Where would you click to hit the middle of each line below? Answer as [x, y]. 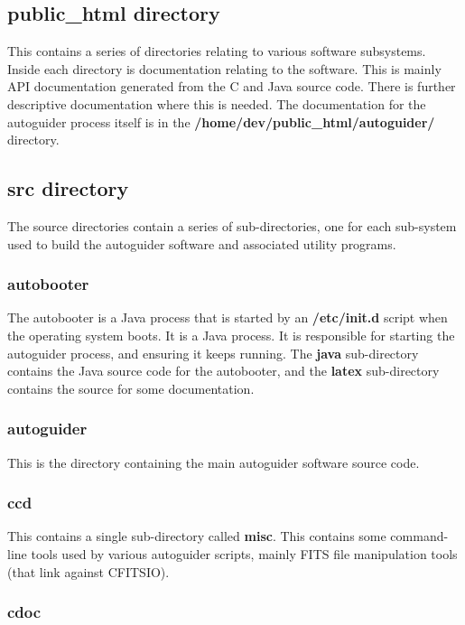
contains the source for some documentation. [131, 388]
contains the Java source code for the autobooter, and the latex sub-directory [223, 371]
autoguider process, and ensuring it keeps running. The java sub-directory [213, 353]
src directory [68, 188]
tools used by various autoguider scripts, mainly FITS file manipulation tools [244, 553]
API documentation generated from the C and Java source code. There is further [232, 86]
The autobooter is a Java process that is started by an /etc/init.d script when [228, 317]
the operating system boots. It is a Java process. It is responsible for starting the [231, 335]
